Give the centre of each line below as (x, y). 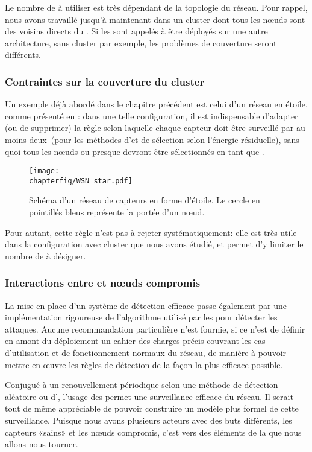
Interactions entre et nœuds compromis (103, 283)
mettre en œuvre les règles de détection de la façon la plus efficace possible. (144, 364)
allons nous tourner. (42, 444)
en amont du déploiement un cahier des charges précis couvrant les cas (135, 341)
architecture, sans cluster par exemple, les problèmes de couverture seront (141, 43)
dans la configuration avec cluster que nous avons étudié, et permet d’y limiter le (154, 244)
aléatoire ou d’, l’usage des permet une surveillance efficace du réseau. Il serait (149, 396)
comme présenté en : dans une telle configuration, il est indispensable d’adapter (151, 116)
